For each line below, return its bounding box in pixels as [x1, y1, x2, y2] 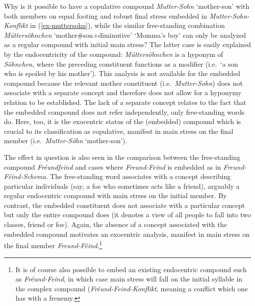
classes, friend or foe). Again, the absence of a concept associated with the [4, 219, 227, 229]
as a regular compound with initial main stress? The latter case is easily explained [4, 39, 251, 50]
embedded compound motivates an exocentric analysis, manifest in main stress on [4, 229, 250, 239]
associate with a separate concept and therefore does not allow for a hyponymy [4, 87, 242, 98]
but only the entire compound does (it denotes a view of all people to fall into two [4, 209, 251, 220]
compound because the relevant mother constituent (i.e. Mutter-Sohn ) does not [4, 77, 243, 88]
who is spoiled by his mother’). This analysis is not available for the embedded [4, 68, 240, 78]
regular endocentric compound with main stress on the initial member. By [4, 190, 227, 201]
